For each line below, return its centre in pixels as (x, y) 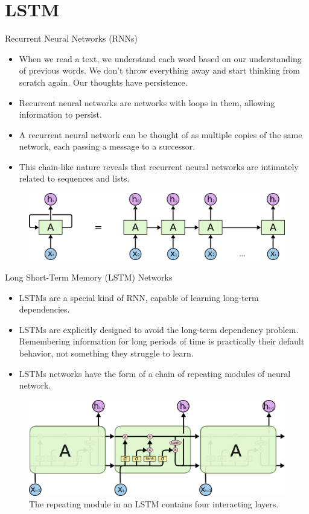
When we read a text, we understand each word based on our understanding (160, 58)
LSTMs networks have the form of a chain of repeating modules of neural (155, 373)
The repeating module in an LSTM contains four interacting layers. (154, 504)
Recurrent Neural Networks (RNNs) (72, 38)
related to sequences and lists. (74, 178)
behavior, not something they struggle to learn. (106, 353)
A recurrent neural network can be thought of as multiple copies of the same (161, 134)
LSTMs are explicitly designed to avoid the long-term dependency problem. (159, 329)
